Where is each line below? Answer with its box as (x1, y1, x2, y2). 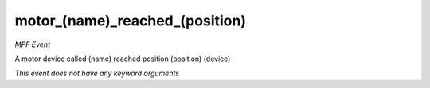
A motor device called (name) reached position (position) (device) (14, 54, 231, 63)
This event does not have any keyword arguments (14, 68, 179, 78)
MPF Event (14, 40, 51, 49)
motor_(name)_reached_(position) (14, 12, 247, 29)
